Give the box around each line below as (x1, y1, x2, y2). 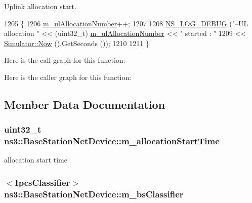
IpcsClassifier (15, 176, 70, 188)
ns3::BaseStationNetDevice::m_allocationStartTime (4, 135, 220, 147)
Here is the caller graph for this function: (4, 71, 132, 82)
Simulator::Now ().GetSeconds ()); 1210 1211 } (4, 37, 149, 48)
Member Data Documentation (4, 96, 165, 112)
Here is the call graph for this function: (4, 55, 125, 65)
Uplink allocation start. (4, 1, 76, 11)
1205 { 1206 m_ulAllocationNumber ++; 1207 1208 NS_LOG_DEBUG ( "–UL (4, 18, 248, 28)
